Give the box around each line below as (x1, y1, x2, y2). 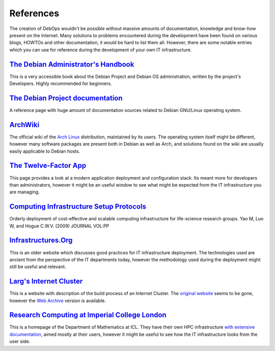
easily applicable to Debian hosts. (9, 148, 80, 154)
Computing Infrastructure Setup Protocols (9, 202, 146, 211)
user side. (9, 338, 31, 344)
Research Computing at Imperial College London (9, 311, 167, 319)
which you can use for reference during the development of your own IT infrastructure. (9, 46, 192, 53)
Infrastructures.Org (9, 236, 73, 245)
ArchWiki (9, 120, 40, 129)
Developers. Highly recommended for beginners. (9, 80, 112, 86)
